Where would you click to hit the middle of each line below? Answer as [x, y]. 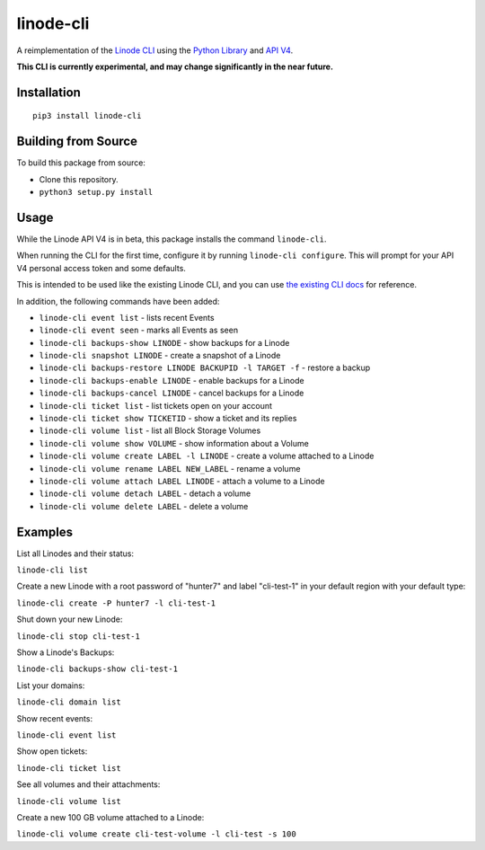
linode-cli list [53, 570]
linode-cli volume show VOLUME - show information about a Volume [174, 443]
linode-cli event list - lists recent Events [127, 317]
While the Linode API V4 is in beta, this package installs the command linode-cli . [172, 239]
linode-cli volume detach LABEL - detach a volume [145, 493]
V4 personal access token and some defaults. [101, 268]
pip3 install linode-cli [87, 116]
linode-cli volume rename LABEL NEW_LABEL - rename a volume [170, 468]
